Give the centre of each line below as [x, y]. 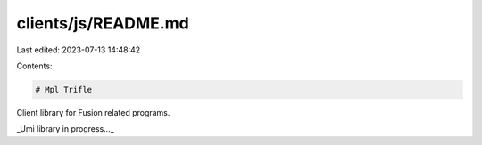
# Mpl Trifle [64, 89]
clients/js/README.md [103, 23]
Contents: [34, 66]
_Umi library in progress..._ [66, 129]
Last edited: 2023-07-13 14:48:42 [79, 50]
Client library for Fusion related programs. [93, 112]
